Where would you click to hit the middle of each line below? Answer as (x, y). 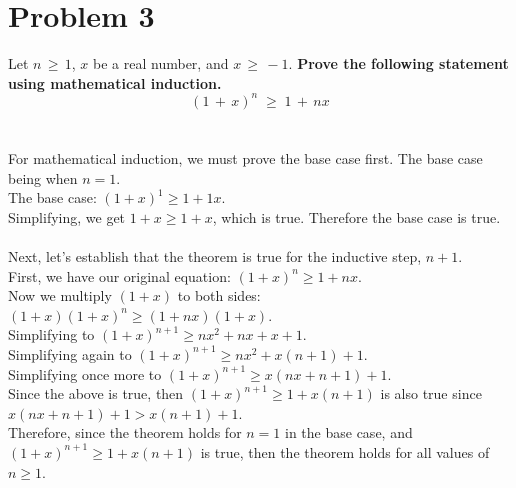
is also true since (431, 393)
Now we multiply (60, 295)
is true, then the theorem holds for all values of (345, 451)
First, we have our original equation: (119, 275)
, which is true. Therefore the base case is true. (356, 216)
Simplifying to (51, 334)
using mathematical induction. (115, 82)
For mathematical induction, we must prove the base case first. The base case (245, 158)
